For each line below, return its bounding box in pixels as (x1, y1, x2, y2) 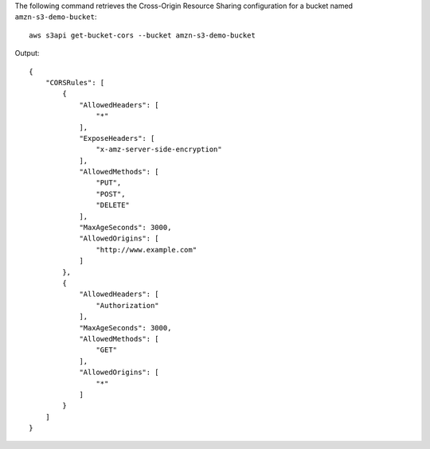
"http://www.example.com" (96, 245, 197, 254)
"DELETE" (96, 201, 131, 210)
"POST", (96, 189, 126, 198)
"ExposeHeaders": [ (79, 134, 155, 143)
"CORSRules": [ (45, 78, 105, 87)
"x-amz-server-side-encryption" (96, 145, 222, 154)
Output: (14, 49, 40, 58)
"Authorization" (96, 301, 159, 310)
